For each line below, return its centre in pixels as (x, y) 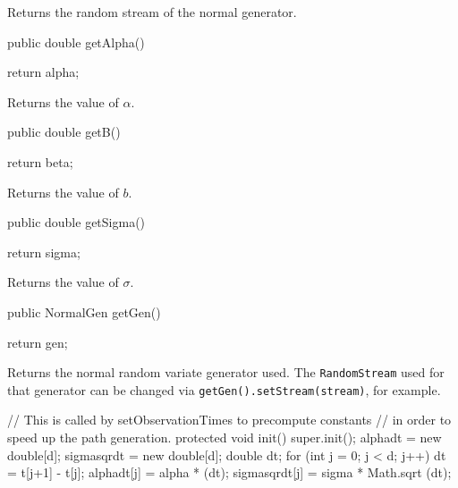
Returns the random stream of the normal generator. (152, 12)
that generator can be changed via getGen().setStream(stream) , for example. (224, 389)
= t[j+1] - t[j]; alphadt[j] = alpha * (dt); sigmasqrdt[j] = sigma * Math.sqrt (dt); (229, 472)
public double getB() (64, 132)
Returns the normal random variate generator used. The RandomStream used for (226, 372)
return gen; (38, 342)
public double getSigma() (76, 222)
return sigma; (44, 252)
